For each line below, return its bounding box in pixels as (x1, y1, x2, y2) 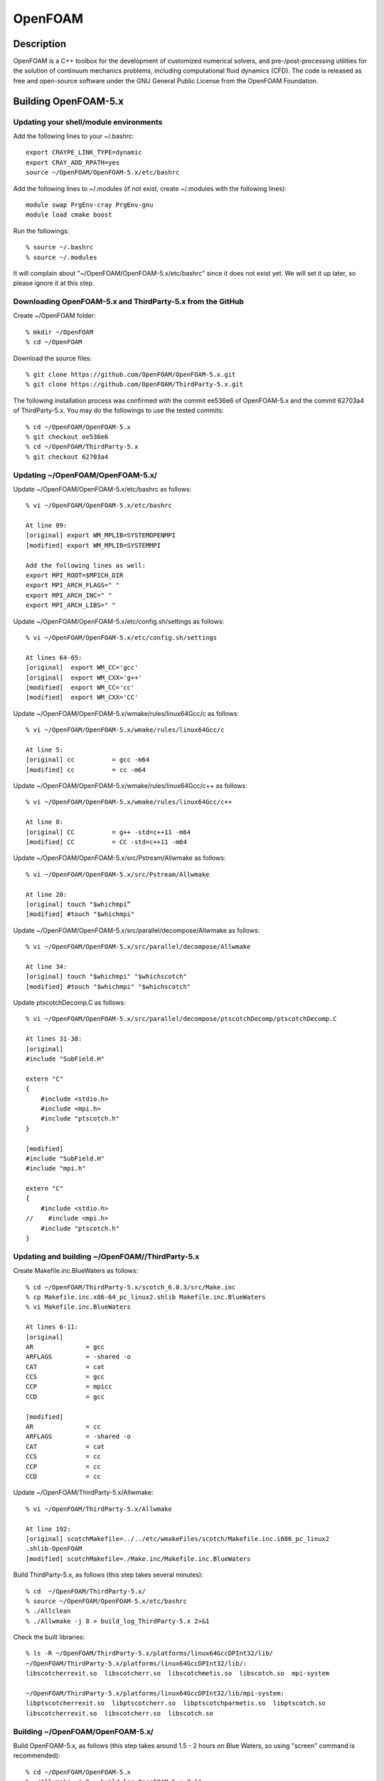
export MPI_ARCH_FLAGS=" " (26, 581, 120, 589)
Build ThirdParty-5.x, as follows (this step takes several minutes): (13, 1571, 203, 1579)
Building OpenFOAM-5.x (13, 95, 124, 107)
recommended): (13, 1751, 60, 1760)
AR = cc (26, 1423, 101, 1431)
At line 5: (26, 745, 64, 754)
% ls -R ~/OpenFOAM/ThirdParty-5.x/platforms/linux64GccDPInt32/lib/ (26, 1649, 274, 1658)
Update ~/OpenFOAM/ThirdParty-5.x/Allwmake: (13, 1488, 154, 1497)
